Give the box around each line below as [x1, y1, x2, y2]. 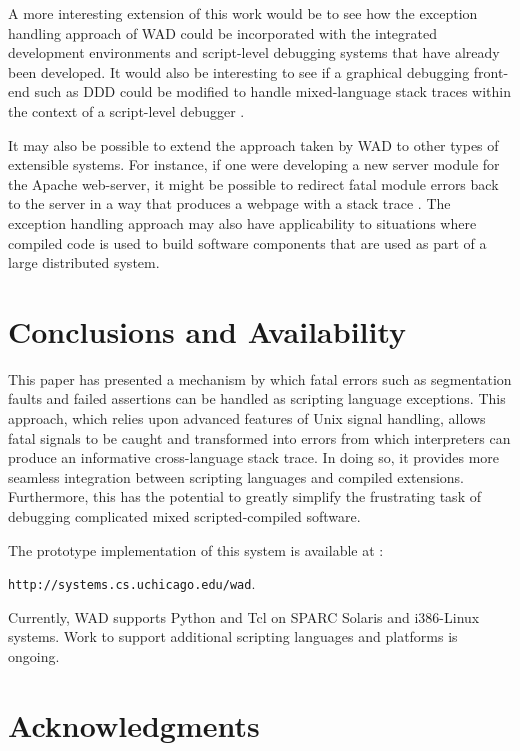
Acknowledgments [8, 704, 260, 745]
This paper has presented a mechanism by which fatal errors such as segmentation [8, 368, 512, 389]
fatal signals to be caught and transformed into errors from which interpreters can [8, 427, 511, 448]
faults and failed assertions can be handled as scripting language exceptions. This [8, 388, 506, 409]
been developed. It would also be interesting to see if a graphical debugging [8, 61, 470, 82]
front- [473, 61, 509, 82]
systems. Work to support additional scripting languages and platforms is [8, 626, 458, 647]
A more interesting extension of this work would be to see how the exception [8, 3, 478, 23]
